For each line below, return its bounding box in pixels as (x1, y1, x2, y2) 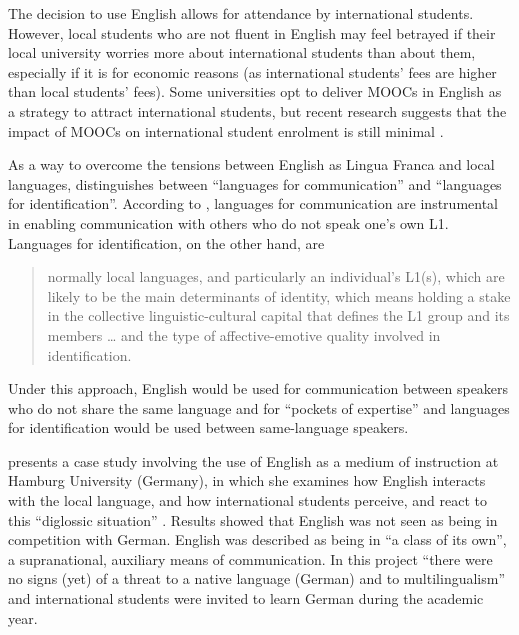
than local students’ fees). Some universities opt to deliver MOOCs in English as (8, 81, 502, 102)
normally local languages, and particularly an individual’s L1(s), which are (47, 266, 505, 287)
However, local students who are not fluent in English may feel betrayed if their (8, 22, 496, 43)
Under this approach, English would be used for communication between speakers (8, 378, 509, 399)
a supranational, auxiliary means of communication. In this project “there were (8, 548, 493, 569)
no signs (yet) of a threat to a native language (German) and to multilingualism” (8, 568, 506, 589)
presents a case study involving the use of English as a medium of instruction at (8, 450, 499, 471)
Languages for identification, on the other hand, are (8, 232, 325, 253)
